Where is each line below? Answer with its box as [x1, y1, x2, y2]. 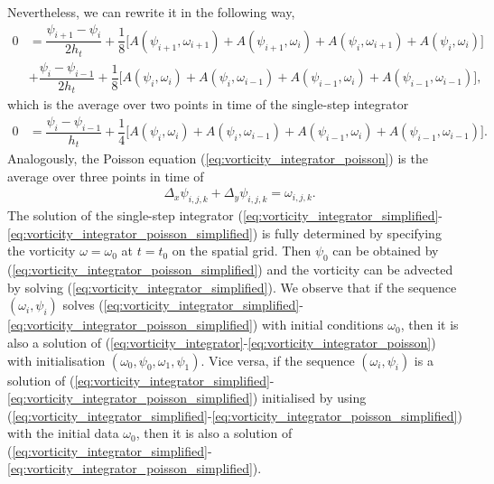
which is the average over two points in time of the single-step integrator [7, 95, 409, 114]
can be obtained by [332, 241, 439, 260]
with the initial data [7, 423, 119, 442]
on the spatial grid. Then [172, 241, 312, 260]
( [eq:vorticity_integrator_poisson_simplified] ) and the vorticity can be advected [7, 260, 453, 279]
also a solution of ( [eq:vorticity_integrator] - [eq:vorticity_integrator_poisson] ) [7, 332, 436, 351]
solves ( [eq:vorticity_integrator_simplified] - [62, 295, 303, 314]
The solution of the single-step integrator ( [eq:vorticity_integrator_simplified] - [7, 206, 443, 225]
